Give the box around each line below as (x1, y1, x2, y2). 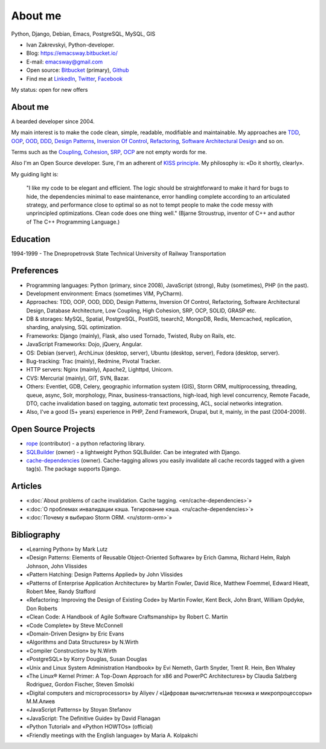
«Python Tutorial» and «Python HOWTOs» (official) (26, 723, 153, 730)
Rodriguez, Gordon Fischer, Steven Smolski (26, 681, 134, 688)
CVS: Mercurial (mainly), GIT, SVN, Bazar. (26, 374, 130, 382)
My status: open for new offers (11, 86, 88, 93)
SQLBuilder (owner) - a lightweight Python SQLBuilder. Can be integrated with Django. (26, 448, 241, 455)
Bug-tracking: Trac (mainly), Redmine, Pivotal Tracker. (26, 358, 161, 365)
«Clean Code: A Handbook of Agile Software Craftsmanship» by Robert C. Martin (26, 613, 228, 620)
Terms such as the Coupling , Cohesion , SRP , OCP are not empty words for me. (11, 148, 208, 155)
